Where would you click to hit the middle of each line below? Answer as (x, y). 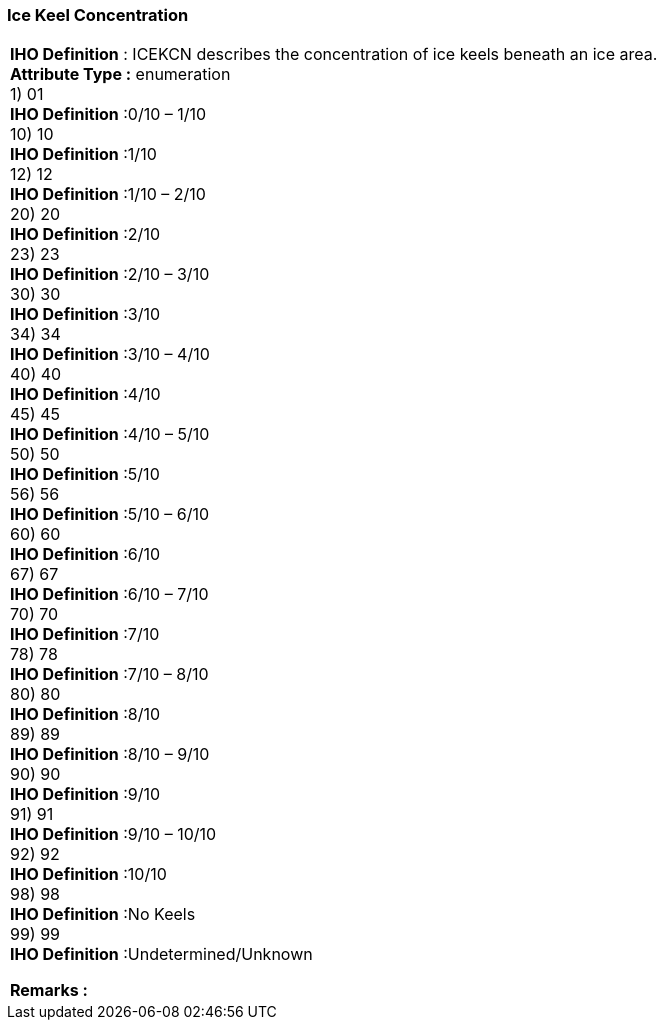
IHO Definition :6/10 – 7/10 (109, 594)
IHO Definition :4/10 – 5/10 (110, 434)
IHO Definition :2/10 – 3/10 (110, 274)
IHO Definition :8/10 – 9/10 (110, 754)
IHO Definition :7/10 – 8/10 (109, 674)
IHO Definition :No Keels (103, 914)
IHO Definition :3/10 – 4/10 (110, 354)
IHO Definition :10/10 (88, 874)
